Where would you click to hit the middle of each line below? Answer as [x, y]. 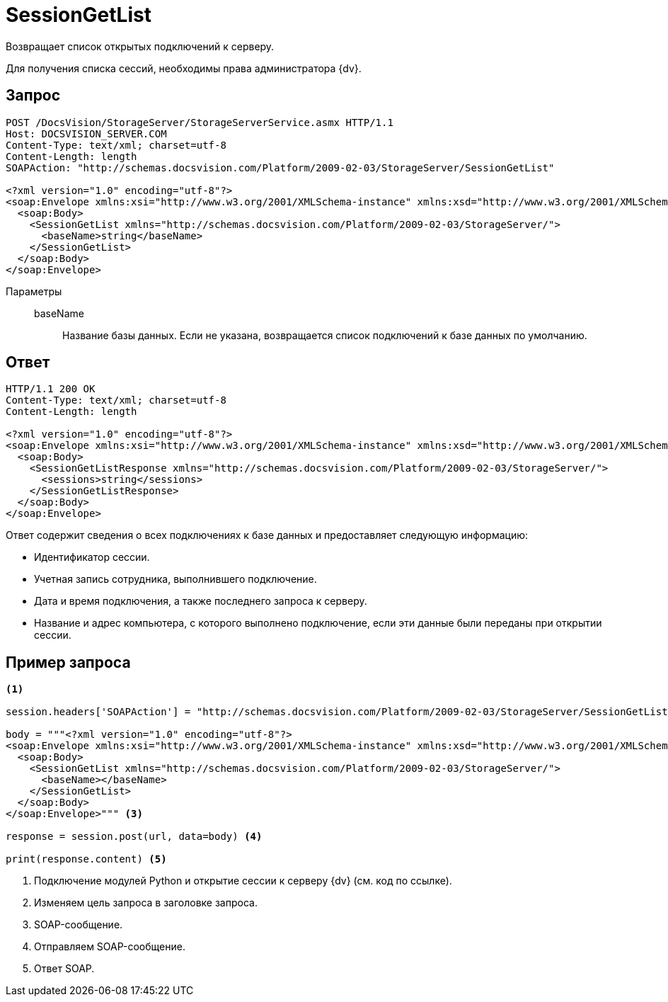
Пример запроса [68, 662]
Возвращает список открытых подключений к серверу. [140, 46]
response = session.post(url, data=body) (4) [134, 837]
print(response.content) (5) [86, 859]
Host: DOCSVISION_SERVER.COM [86, 133]
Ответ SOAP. [64, 969]
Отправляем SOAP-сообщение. [110, 947]
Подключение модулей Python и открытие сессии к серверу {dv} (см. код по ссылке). [243, 881]
